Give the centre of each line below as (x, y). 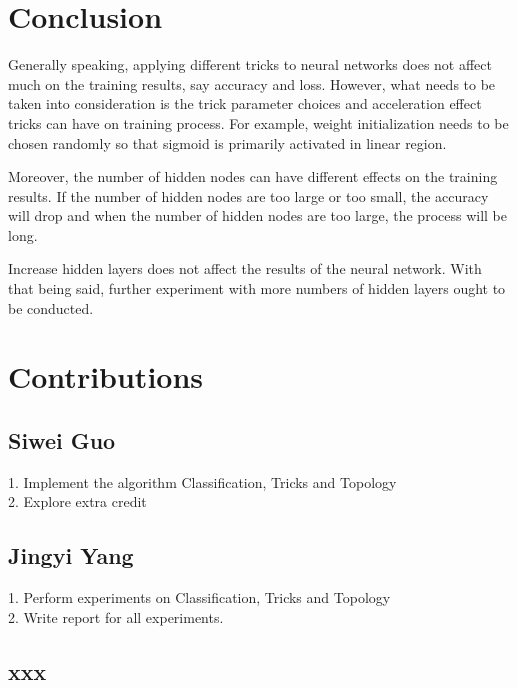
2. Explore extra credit (77, 501)
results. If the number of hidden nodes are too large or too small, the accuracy (248, 195)
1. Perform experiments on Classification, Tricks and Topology (199, 597)
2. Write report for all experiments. (116, 616)
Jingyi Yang (71, 555)
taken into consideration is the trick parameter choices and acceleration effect (245, 103)
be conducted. (51, 307)
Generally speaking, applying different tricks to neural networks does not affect (250, 64)
